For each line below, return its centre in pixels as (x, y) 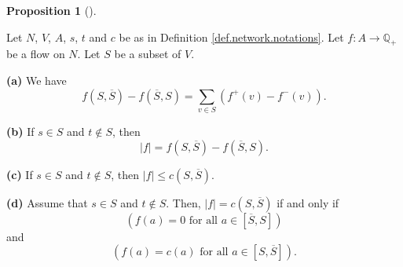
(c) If (20, 174)
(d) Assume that (47, 202)
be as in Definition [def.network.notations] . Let (231, 37)
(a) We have (37, 80)
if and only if (308, 202)
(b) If (20, 131)
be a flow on (36, 54)
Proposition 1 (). (51, 10)
